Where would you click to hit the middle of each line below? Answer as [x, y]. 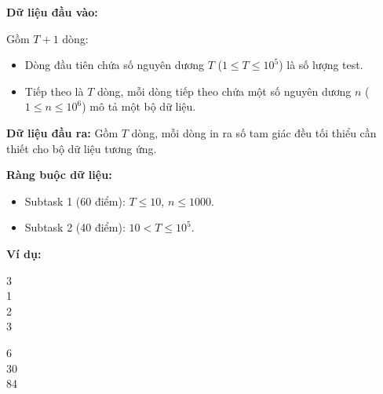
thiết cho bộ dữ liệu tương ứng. [82, 148]
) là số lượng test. [321, 65]
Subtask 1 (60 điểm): [75, 201]
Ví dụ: [24, 253]
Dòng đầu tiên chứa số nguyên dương [114, 65]
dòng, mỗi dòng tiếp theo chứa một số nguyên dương [224, 91]
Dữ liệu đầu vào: [52, 12]
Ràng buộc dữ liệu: [59, 175]
